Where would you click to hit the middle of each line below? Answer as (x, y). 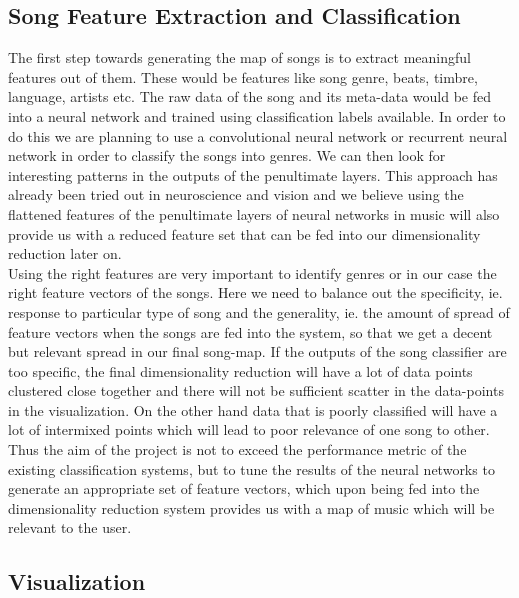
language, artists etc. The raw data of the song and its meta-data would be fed (249, 96)
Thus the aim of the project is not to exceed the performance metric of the (237, 449)
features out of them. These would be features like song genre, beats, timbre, (243, 76)
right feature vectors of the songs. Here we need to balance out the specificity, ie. (255, 292)
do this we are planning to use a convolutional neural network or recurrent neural (258, 135)
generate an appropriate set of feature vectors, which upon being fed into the (244, 488)
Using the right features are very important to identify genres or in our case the (252, 272)
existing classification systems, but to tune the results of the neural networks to (251, 468)
